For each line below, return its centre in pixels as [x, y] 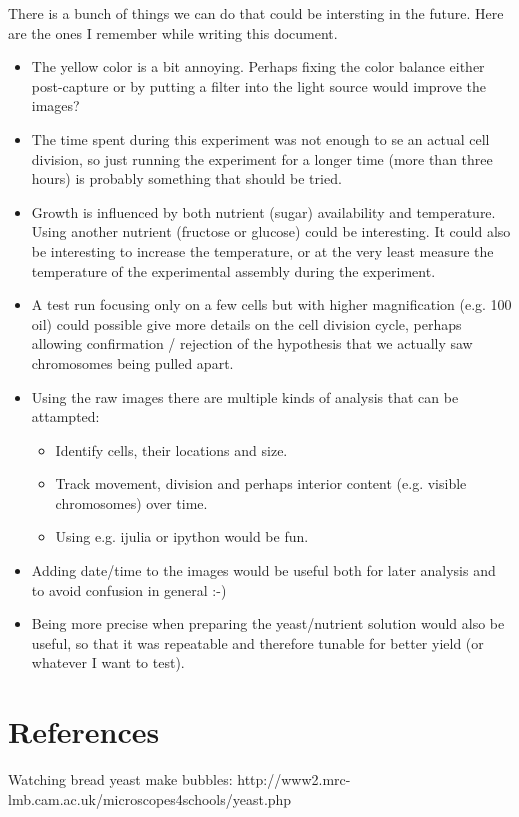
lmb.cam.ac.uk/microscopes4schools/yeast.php [150, 798]
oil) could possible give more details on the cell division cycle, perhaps [246, 323]
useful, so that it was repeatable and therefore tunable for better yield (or [257, 642]
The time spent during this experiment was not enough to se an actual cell [260, 138]
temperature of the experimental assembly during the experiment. [233, 270]
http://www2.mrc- [294, 779]
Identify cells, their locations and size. [171, 449]
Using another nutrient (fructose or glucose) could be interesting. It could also [271, 231]
